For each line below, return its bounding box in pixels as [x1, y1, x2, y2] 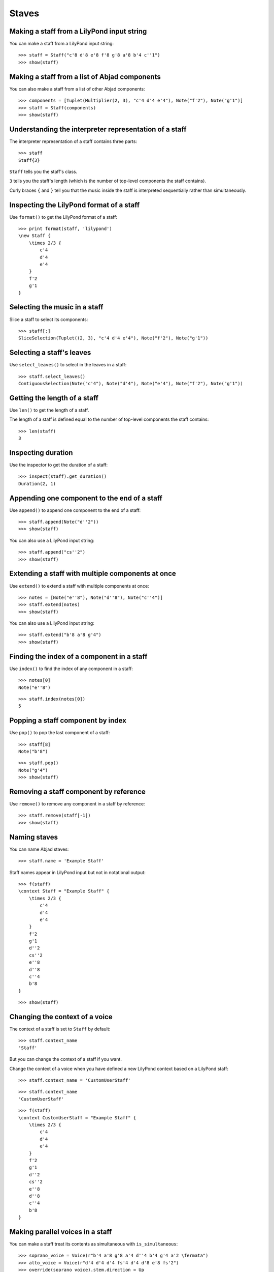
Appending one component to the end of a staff [9, 494, 162, 502]
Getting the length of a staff [9, 393, 99, 402]
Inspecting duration [9, 448, 73, 457]
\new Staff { [18, 233, 51, 239]
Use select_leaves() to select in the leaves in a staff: [9, 362, 127, 368]
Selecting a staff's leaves [9, 349, 91, 357]
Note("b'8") [18, 748, 48, 754]
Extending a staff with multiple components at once [9, 569, 176, 578]
